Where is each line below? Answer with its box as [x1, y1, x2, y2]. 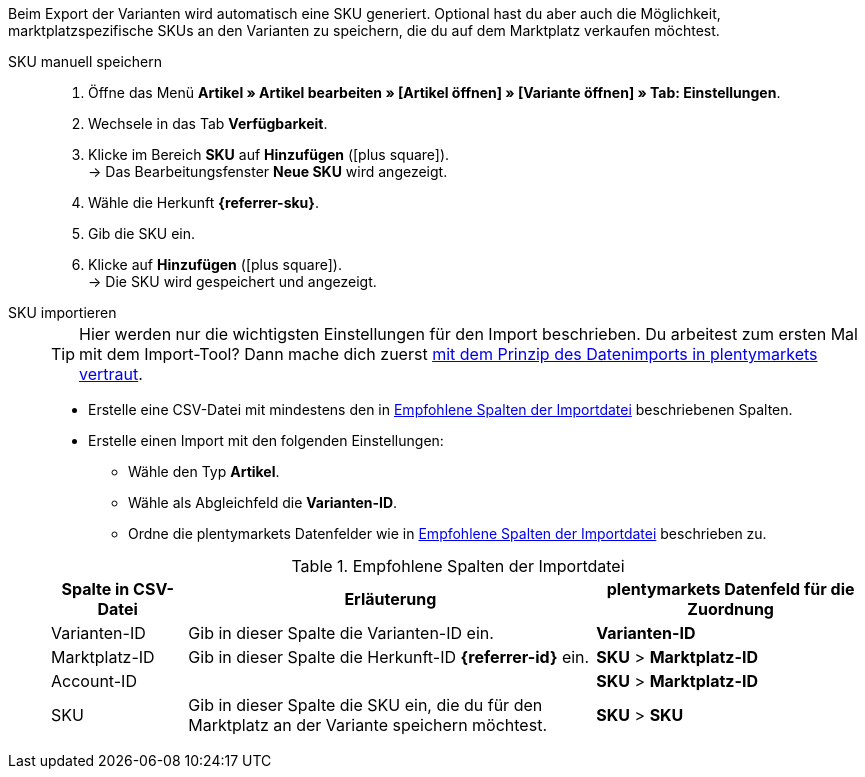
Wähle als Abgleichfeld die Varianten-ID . [128, 494, 398, 511]
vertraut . [79, 364, 143, 384]
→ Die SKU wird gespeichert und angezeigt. [88, 273, 377, 290]
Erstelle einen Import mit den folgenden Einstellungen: [88, 432, 444, 449]
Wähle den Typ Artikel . [128, 463, 280, 480]
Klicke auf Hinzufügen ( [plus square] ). [88, 256, 342, 273]
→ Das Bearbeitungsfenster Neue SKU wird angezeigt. [88, 163, 448, 180]
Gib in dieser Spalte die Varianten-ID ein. [188, 623, 494, 643]
